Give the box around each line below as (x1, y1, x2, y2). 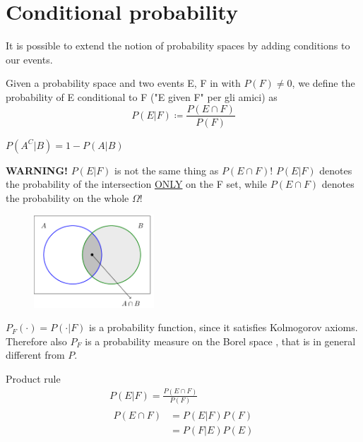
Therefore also (6, 333, 67, 348)
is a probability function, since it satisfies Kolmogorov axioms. (89, 320, 358, 335)
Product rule (6, 371, 61, 386)
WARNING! (6, 162, 68, 177)
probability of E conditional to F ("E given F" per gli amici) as (6, 89, 278, 104)
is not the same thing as (114, 162, 219, 177)
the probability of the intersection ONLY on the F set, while (6, 177, 268, 191)
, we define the (292, 76, 355, 90)
